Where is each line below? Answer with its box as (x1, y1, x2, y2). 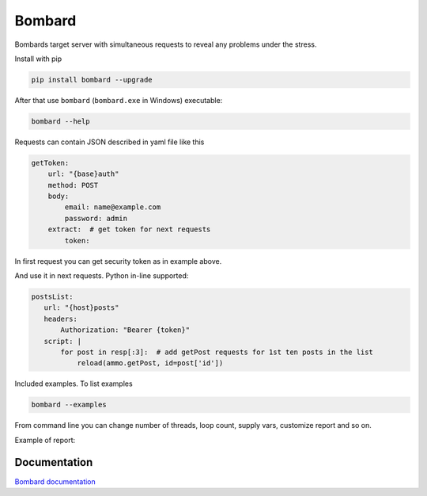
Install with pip (14, 54, 62, 63)
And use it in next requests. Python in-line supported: (14, 270, 189, 280)
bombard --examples (31, 400, 107, 410)
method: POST (47, 181, 99, 189)
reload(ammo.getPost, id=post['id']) (77, 359, 224, 368)
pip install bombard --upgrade (31, 75, 153, 84)
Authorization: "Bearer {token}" (60, 326, 190, 334)
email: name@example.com (64, 203, 161, 212)
